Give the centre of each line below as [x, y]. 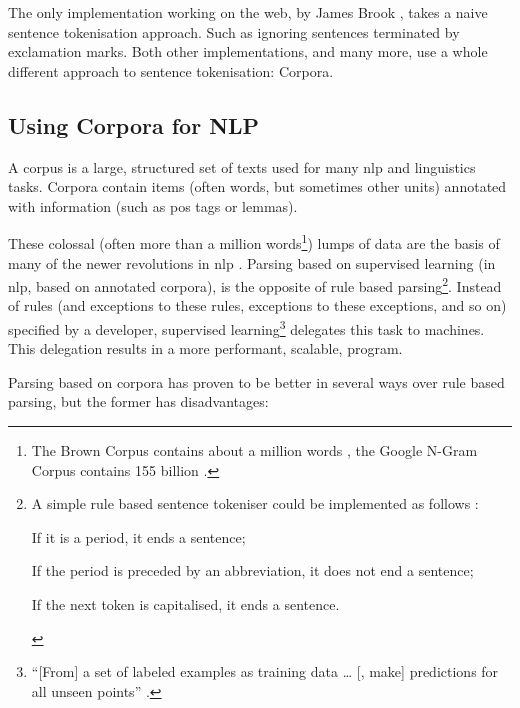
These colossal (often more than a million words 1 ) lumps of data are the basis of [254, 242]
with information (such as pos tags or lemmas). [153, 205]
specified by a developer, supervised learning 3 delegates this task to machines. [246, 327]
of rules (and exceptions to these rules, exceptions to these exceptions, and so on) [257, 305]
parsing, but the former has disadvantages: [138, 401]
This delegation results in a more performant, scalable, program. [205, 348]
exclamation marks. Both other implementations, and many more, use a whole [248, 51]
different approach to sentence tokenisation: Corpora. [171, 70]
